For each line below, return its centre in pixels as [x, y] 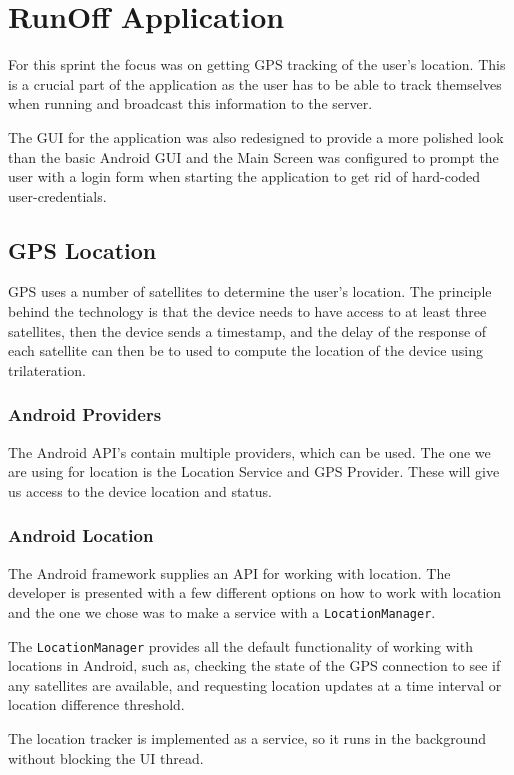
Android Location [81, 535]
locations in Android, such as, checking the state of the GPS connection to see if [254, 665]
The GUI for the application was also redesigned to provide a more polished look [256, 136]
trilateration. [47, 369]
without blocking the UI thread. [106, 757]
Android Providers [85, 414]
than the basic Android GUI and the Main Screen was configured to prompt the [253, 156]
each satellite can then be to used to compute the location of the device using [246, 350]
